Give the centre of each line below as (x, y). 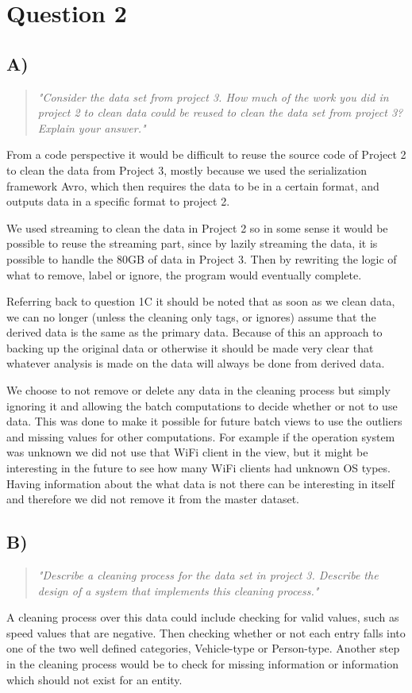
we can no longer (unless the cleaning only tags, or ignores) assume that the (191, 316)
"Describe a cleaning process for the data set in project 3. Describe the (208, 575)
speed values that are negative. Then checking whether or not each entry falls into (206, 632)
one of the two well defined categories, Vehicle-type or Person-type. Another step (203, 648)
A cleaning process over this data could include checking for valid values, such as (203, 617)
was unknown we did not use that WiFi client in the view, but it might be (187, 452)
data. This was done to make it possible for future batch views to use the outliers (204, 421)
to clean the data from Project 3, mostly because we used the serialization (187, 169)
